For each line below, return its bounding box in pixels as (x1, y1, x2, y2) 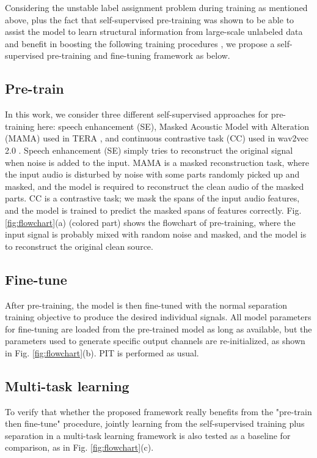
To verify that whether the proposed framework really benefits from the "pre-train (5, 405, 312, 418)
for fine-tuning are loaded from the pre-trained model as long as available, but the (5, 322, 312, 335)
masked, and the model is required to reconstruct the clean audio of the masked (5, 179, 304, 192)
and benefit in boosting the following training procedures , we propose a (5, 37, 275, 50)
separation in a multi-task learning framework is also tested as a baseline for (5, 429, 291, 441)
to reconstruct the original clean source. (5, 239, 153, 252)
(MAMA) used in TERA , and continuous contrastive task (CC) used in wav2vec (5, 132, 309, 145)
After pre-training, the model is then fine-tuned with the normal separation (5, 298, 287, 311)
